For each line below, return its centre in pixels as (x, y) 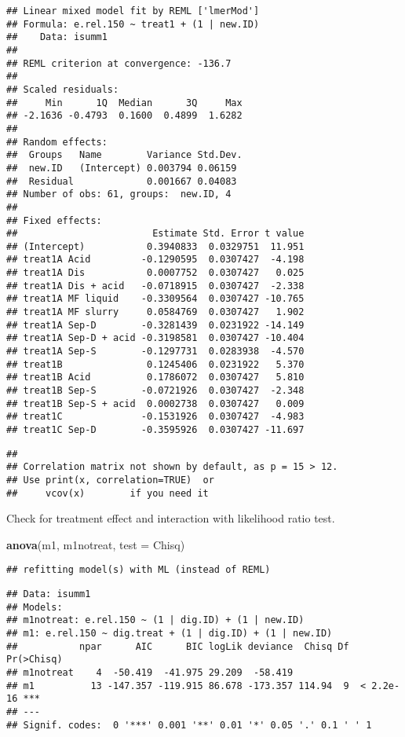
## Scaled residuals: (63, 89)
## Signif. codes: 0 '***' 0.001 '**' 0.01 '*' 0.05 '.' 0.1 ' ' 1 (189, 725)
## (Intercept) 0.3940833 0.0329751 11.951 (155, 246)
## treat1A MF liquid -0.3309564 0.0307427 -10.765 (155, 299)
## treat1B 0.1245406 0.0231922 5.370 (155, 364)
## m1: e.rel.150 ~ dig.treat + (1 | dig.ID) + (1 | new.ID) (170, 634)
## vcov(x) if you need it (108, 493)
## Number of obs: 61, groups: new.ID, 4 (119, 194)
